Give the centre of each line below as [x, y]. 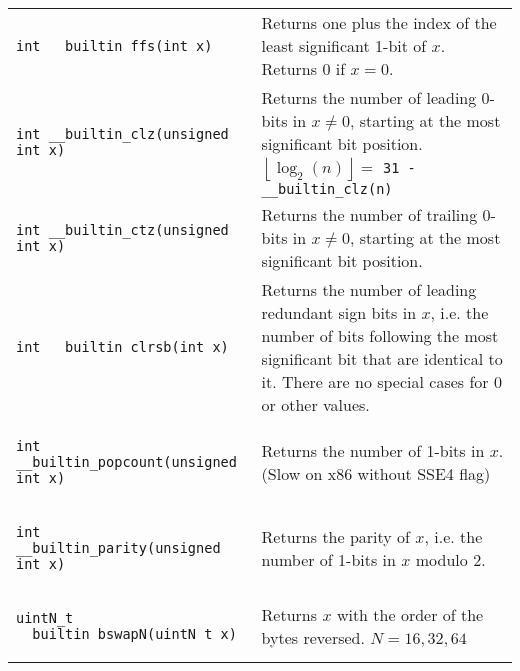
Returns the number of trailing [369, 214]
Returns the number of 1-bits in [373, 450]
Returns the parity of [336, 536]
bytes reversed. [313, 637]
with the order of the [410, 614]
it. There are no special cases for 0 [381, 381]
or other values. [315, 404]
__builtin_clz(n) [327, 189]
